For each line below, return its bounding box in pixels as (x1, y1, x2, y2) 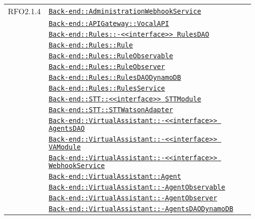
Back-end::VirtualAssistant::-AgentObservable (49, 183, 226, 191)
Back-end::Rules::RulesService (49, 84, 165, 92)
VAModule (49, 143, 81, 151)
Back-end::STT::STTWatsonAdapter (49, 106, 173, 114)
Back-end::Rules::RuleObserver (49, 63, 165, 71)
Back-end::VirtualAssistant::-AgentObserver (49, 194, 217, 202)
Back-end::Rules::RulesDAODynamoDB (49, 73, 181, 81)
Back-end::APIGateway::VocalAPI (49, 20, 169, 27)
